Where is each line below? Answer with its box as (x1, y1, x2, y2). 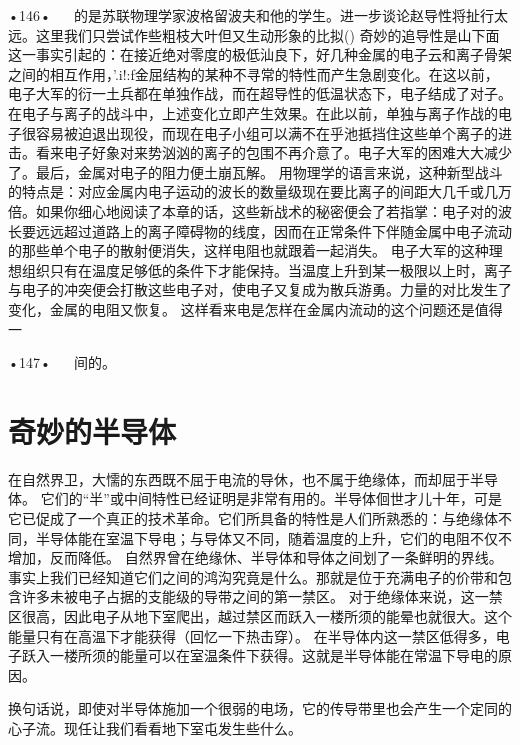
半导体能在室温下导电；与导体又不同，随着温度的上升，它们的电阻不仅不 (35, 527, 512, 548)
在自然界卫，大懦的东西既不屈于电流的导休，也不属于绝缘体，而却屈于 (8, 468, 470, 489)
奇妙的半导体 (8, 410, 177, 451)
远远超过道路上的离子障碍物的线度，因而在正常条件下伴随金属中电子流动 (35, 220, 512, 241)
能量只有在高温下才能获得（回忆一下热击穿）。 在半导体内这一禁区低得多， (8, 625, 496, 646)
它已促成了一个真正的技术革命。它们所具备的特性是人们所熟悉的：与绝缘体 (8, 508, 498, 528)
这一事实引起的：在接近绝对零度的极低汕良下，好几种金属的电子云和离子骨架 (8, 44, 512, 65)
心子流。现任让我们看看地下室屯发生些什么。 (8, 717, 302, 738)
